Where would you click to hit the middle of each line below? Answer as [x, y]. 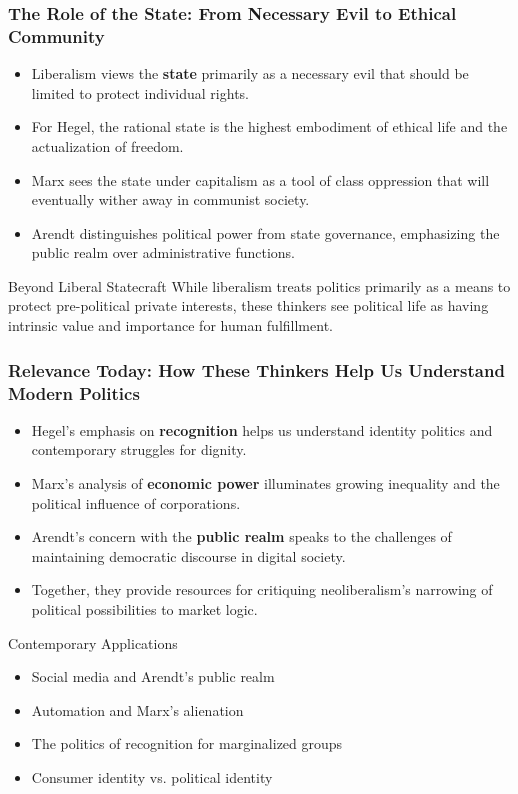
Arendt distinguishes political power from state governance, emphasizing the [265, 232]
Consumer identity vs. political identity [152, 776]
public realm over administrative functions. [163, 252]
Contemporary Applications [93, 642]
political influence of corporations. [136, 502]
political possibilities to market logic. [144, 608]
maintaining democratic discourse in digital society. [188, 555]
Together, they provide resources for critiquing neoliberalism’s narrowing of [262, 589]
